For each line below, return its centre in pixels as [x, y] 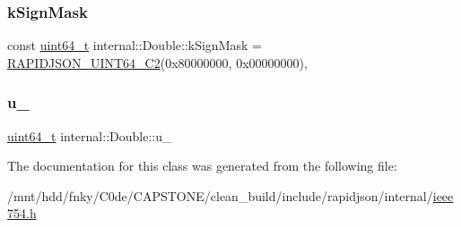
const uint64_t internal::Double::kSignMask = [135, 45]
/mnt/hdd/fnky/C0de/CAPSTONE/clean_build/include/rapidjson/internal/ [220, 195]
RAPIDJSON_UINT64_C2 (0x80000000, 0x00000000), [157, 62]
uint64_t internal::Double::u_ [90, 135]
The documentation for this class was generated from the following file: [202, 166]
